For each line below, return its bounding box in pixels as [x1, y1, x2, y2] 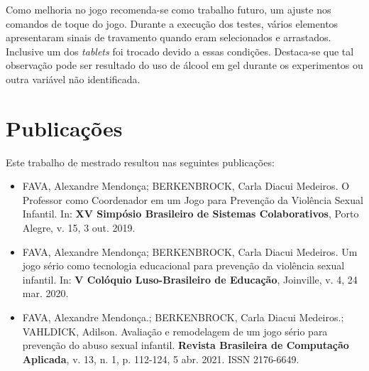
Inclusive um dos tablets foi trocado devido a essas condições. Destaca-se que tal [6, 43, 354, 58]
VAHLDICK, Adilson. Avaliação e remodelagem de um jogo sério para [22, 323, 328, 338]
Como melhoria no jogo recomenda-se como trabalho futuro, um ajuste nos [6, 2, 331, 16]
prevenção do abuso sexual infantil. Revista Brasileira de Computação [22, 338, 349, 353]
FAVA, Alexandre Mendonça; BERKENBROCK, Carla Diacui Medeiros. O [22, 178, 350, 193]
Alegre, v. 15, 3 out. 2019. [22, 220, 136, 235]
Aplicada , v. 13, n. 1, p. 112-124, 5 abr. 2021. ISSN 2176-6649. [22, 351, 299, 366]
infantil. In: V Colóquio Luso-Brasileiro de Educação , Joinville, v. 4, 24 [22, 271, 358, 286]
